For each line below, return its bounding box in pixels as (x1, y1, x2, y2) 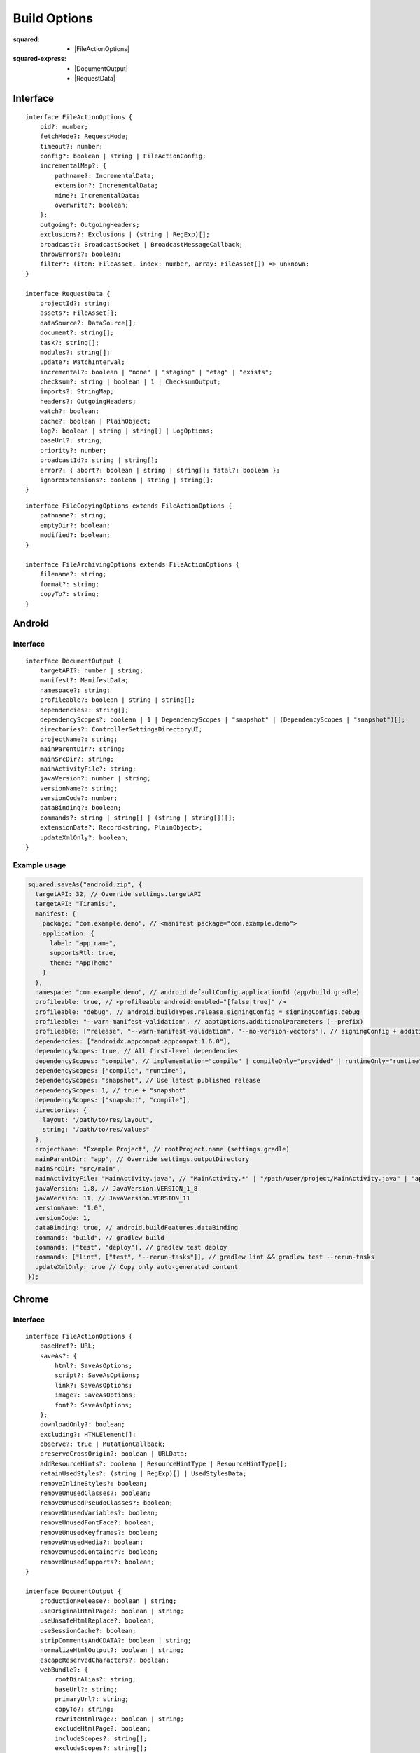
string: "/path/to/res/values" (42, 1125, 150, 1134)
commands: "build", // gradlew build (35, 1233, 164, 1241)
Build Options (13, 11, 94, 26)
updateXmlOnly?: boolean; (39, 833, 129, 841)
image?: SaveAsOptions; (55, 1391, 136, 1399)
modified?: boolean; (39, 531, 111, 539)
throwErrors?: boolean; (39, 250, 122, 258)
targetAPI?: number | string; (39, 667, 143, 675)
